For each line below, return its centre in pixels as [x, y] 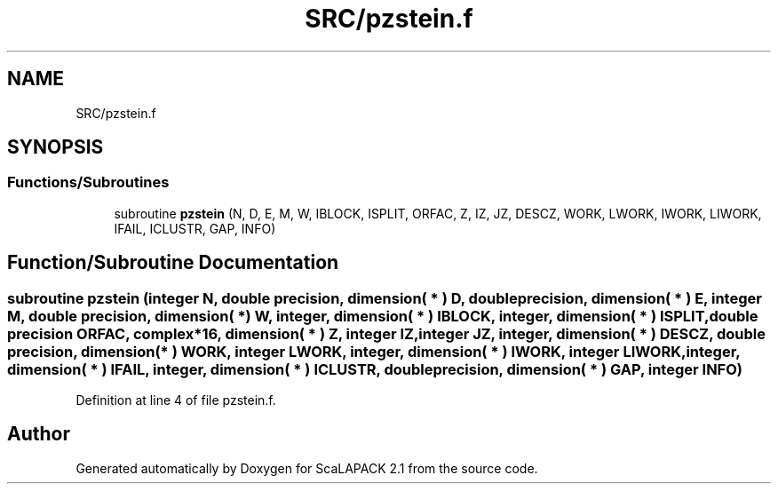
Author [39, 434]
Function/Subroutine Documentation [173, 263]
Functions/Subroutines [88, 182]
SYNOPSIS [56, 147]
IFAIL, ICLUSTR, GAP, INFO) [195, 228]
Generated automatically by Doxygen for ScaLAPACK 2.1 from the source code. [307, 468]
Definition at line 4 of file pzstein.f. [176, 400]
